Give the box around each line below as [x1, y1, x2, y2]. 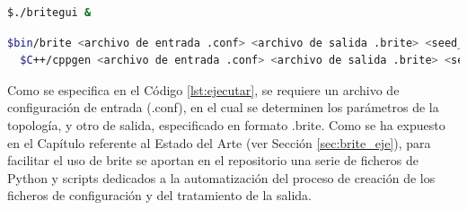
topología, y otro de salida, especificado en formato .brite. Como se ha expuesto [7, 115, 445, 134]
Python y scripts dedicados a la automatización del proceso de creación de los [7, 168, 436, 187]
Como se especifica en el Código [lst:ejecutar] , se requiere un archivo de [7, 80, 400, 99]
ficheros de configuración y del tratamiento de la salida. [7, 186, 312, 205]
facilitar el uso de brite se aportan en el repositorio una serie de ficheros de [7, 151, 419, 170]
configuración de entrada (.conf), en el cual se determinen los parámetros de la [7, 98, 439, 117]
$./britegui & [7, 6, 92, 19]
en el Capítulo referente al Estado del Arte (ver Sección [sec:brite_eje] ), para [7, 133, 431, 152]
